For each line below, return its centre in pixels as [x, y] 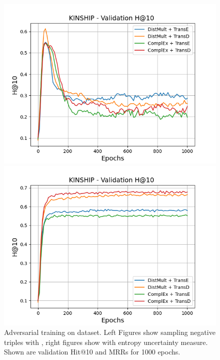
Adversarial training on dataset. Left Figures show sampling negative [110, 332]
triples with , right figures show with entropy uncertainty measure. [106, 342]
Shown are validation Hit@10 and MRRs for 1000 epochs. [92, 352]
